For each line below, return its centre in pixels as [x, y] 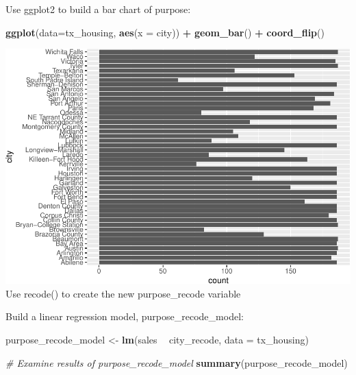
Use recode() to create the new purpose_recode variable [123, 293]
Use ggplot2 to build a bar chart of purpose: [98, 9]
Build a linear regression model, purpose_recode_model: [125, 316]
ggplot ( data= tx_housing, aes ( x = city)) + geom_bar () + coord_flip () [165, 32]
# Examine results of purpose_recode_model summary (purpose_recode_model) [177, 362]
